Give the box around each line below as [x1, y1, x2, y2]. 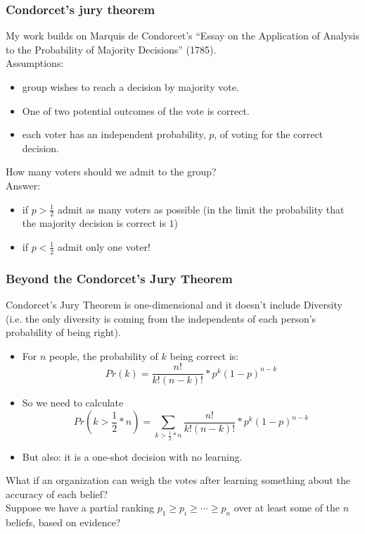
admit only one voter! [57, 239, 151, 254]
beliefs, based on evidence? [6, 515, 121, 530]
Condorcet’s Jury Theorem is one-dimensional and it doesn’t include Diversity [6, 297, 342, 312]
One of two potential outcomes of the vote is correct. [22, 103, 250, 118]
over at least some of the [233, 500, 340, 515]
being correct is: [169, 348, 239, 363]
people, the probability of [49, 348, 158, 363]
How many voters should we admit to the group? [6, 164, 217, 179]
